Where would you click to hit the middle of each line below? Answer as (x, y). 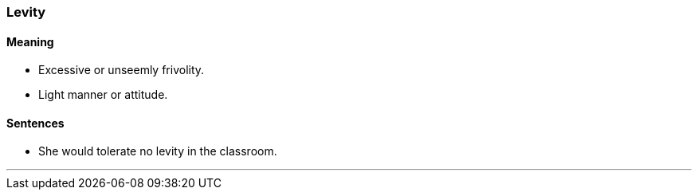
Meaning (30, 41)
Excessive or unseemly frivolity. (122, 70)
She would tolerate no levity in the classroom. (158, 151)
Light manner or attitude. (103, 95)
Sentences (35, 123)
